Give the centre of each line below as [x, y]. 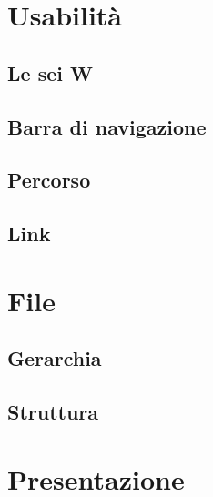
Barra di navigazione [107, 126]
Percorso [49, 180]
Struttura [53, 412]
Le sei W [50, 72]
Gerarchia [55, 358]
